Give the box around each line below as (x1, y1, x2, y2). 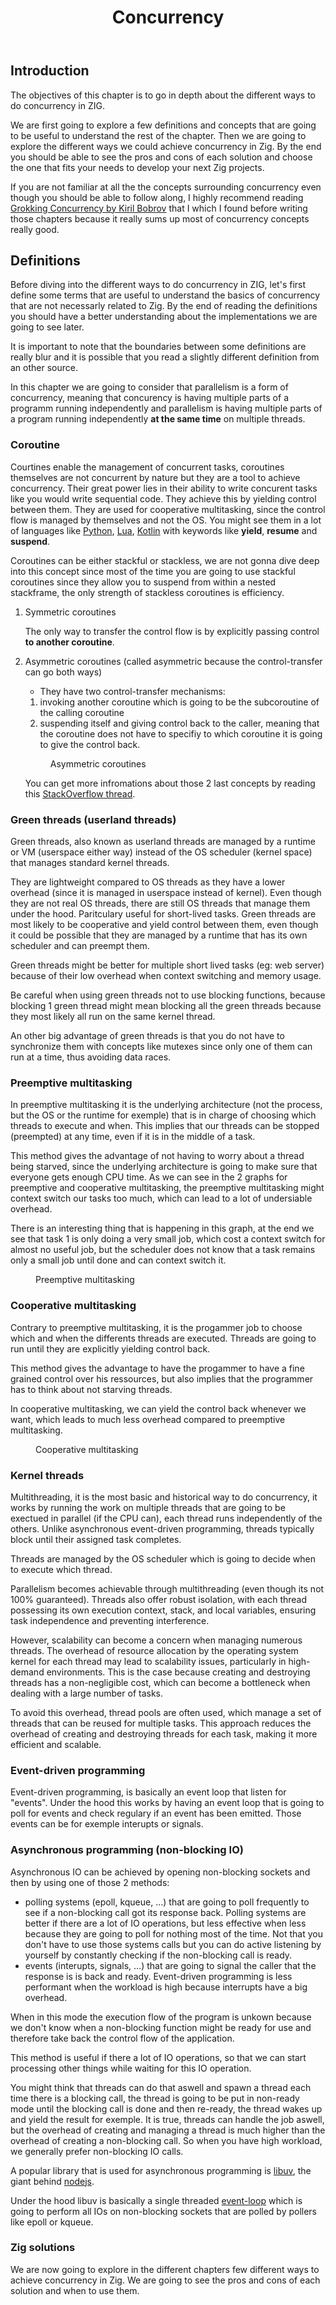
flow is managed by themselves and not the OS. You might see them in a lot (10, 514, 322, 526)
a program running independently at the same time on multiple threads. (10, 413, 306, 425)
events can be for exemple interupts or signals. (10, 1818, 204, 1830)
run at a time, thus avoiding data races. (10, 1051, 172, 1063)
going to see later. (10, 321, 85, 333)
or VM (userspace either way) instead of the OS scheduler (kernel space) (10, 846, 313, 858)
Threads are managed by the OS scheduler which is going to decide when (10, 1552, 317, 1565)
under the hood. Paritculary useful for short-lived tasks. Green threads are (10, 908, 317, 920)
